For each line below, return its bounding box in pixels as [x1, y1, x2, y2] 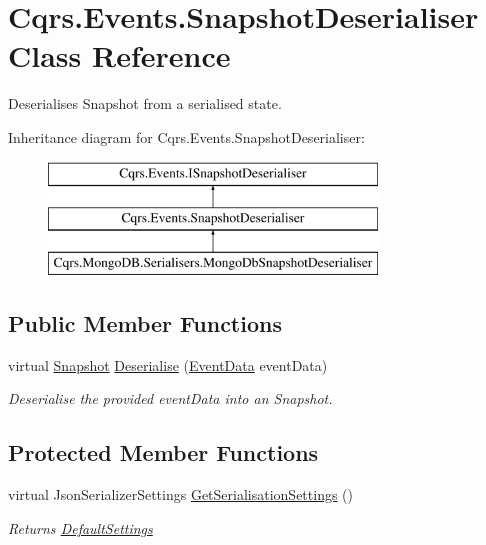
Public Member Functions [8, 307, 282, 338]
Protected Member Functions [8, 437, 319, 468]
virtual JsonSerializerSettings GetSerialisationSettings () [8, 484, 353, 505]
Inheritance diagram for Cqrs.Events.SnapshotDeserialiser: [8, 126, 365, 147]
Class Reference [8, 35, 231, 76]
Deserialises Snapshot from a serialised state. [8, 93, 282, 114]
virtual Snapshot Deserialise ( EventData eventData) [8, 354, 328, 375]
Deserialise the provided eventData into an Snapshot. [8, 388, 333, 409]
